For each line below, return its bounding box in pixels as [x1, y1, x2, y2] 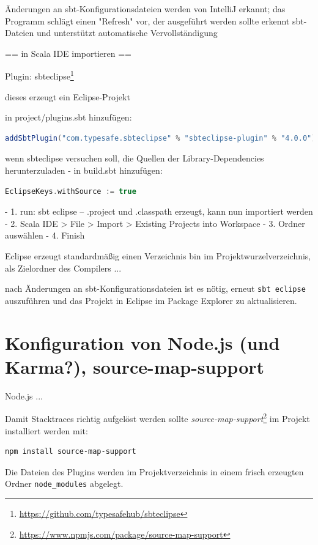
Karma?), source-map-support [5, 354, 265, 379]
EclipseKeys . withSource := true [5, 187, 136, 196]
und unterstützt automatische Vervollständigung [36, 26, 218, 39]
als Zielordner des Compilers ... [5, 261, 122, 274]
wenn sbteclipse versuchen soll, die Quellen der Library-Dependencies [5, 152, 264, 165]
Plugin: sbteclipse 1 [5, 68, 74, 83]
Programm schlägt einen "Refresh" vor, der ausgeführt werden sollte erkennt [5, 14, 290, 27]
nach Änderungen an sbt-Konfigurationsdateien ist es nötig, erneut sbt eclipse [5, 282, 306, 295]
